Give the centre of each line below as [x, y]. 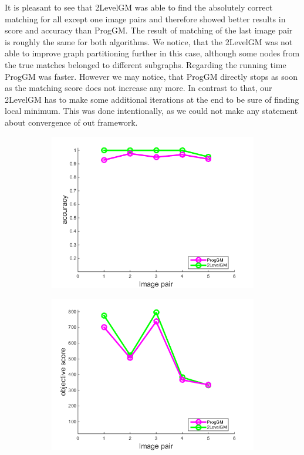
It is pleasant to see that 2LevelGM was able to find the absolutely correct [139, 7]
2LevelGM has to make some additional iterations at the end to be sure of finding [152, 99]
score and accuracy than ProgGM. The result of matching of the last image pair [149, 30]
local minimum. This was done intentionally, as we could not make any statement [151, 111]
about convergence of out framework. [71, 122]
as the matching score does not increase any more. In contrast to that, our [139, 88]
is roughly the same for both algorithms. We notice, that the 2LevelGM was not [149, 41]
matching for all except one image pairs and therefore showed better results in [145, 18]
